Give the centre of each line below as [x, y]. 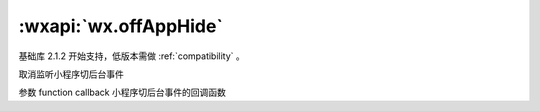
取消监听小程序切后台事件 [71, 74]
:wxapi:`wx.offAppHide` [121, 26]
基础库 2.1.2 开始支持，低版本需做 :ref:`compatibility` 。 [131, 56]
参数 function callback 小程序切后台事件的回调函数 [122, 92]
